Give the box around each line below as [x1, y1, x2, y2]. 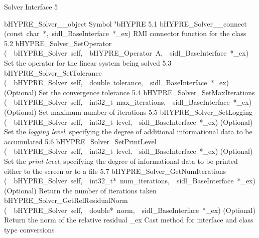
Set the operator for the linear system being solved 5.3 [4, 57, 172, 68]
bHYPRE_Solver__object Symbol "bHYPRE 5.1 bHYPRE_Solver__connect [4, 18, 247, 29]
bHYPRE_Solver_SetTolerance [4, 67, 102, 78]
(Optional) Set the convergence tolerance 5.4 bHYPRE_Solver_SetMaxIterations [4, 87, 255, 97]
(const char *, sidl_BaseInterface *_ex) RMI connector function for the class [4, 28, 246, 39]
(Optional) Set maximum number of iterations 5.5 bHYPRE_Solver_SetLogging [4, 106, 252, 117]
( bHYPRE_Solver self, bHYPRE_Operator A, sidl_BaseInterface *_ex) [4, 48, 249, 58]
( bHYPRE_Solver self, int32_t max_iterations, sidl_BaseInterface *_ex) [4, 97, 252, 107]
